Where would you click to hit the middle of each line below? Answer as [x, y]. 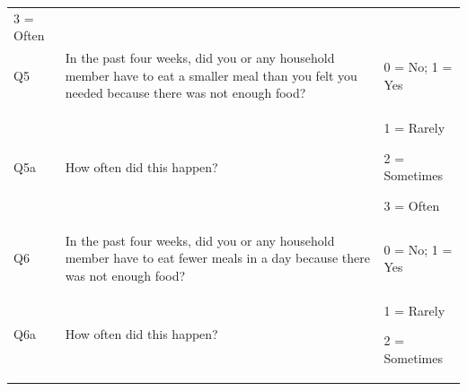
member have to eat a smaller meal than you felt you [211, 75]
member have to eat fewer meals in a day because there [217, 258]
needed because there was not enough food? [185, 93]
